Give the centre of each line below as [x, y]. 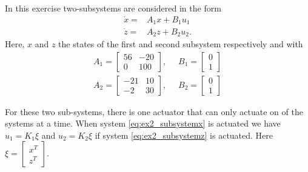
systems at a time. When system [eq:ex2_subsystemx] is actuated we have [143, 123]
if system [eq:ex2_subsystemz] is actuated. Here [184, 135]
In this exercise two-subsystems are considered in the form [113, 8]
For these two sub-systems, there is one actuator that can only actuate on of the [154, 111]
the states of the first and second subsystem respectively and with [181, 44]
